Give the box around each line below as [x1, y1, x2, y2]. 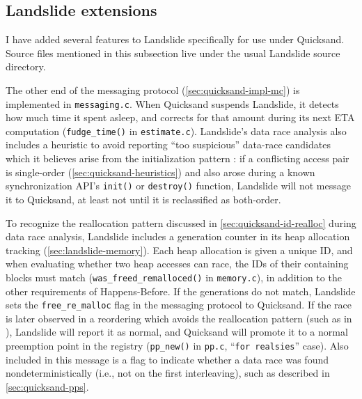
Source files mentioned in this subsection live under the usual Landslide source [6, 45, 340, 60]
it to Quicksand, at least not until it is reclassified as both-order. [6, 191, 281, 206]
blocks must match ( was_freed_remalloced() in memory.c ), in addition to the [6, 269, 342, 284]
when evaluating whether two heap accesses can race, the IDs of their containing [6, 256, 349, 271]
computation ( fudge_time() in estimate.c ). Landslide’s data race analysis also [6, 123, 347, 138]
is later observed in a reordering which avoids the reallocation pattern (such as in [6, 311, 352, 325]
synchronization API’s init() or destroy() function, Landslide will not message [6, 178, 351, 193]
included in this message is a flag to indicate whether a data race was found [6, 352, 329, 366]
